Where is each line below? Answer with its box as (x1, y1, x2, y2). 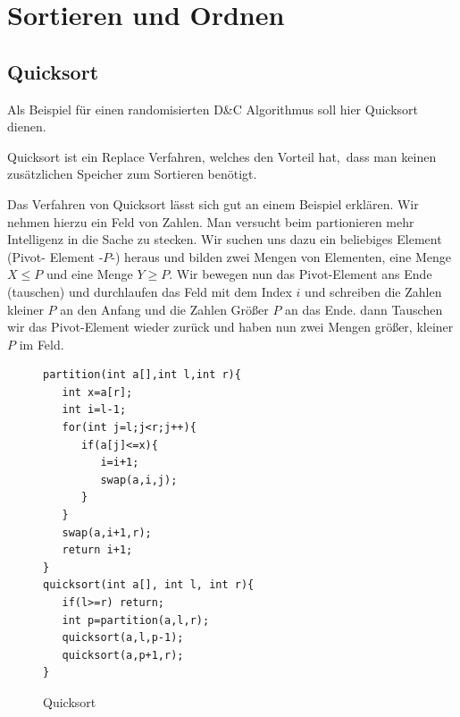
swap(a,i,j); (100, 473, 178, 486)
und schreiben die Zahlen (305, 282, 442, 300)
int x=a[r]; (62, 385, 133, 399)
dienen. (7, 117, 46, 136)
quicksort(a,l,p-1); (62, 631, 184, 645)
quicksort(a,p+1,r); (62, 648, 184, 662)
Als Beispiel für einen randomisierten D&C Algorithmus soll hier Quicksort (7, 99, 418, 118)
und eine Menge (46, 265, 133, 283)
